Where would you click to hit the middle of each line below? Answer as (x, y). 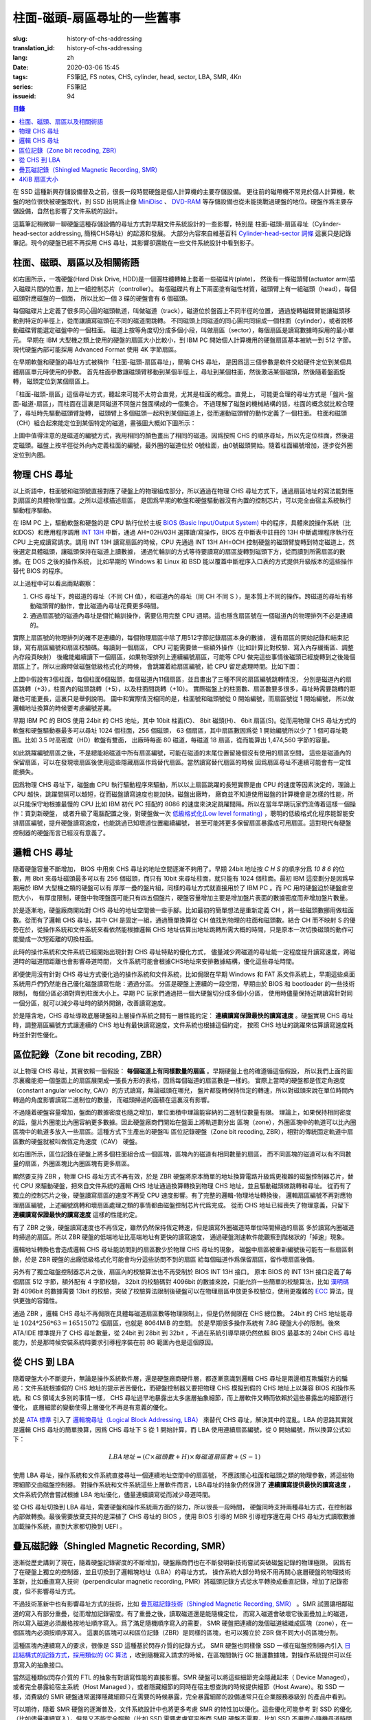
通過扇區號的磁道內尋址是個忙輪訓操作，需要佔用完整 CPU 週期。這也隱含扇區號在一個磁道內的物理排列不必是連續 (191, 615)
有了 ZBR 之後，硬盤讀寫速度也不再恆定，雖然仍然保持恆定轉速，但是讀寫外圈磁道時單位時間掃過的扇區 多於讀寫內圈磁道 (183, 1227)
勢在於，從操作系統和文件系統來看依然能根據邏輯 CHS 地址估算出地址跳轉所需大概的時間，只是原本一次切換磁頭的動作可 (183, 929)
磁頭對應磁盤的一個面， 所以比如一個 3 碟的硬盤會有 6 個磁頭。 (102, 299)
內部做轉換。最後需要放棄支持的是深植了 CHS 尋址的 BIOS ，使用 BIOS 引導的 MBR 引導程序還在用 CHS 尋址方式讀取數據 (184, 1516)
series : (23, 87)
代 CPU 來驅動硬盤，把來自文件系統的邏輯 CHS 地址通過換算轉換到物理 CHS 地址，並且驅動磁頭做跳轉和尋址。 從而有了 (182, 1186)
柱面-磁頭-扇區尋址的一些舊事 (97, 18)
